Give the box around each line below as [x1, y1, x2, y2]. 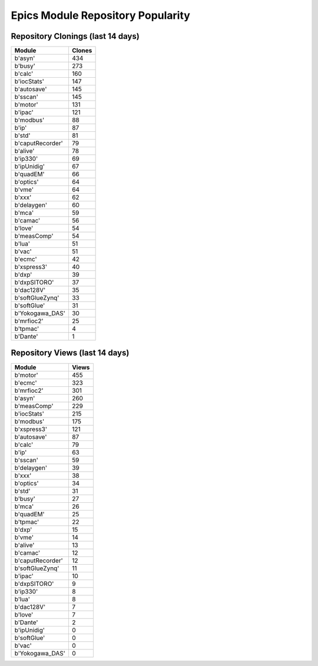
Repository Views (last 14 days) [11, 348, 130, 358]
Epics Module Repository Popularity [11, 9, 191, 22]
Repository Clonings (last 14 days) [11, 31, 140, 41]
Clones [71, 47, 92, 55]
